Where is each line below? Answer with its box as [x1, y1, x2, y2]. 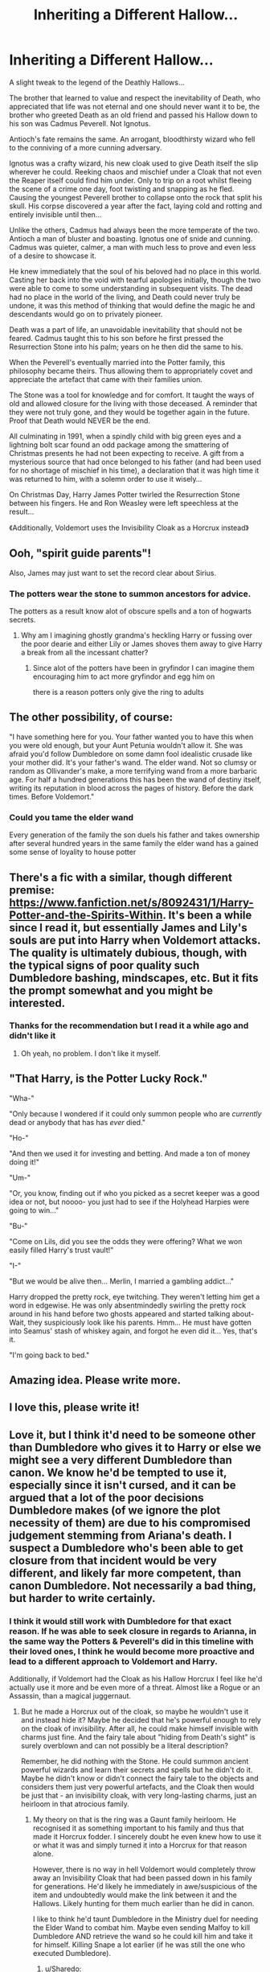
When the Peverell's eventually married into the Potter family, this [9, 357, 226, 367]
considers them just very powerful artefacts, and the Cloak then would [20, 1782, 255, 1792]
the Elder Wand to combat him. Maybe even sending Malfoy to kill [32, 1923, 251, 1933]
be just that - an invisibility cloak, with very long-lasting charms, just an [20, 1791, 257, 1801]
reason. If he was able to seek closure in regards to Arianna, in [9, 1625, 256, 1637]
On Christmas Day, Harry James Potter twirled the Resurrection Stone [9, 489, 240, 499]
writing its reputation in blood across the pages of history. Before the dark [9, 783, 254, 793]
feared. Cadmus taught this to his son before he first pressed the [9, 333, 224, 343]
